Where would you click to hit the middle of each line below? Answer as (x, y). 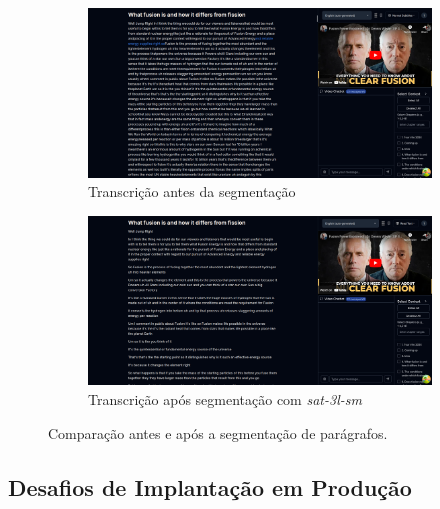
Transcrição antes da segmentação (192, 191)
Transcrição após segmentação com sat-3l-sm (225, 399)
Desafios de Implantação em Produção (210, 486)
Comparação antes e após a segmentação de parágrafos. (218, 432)
